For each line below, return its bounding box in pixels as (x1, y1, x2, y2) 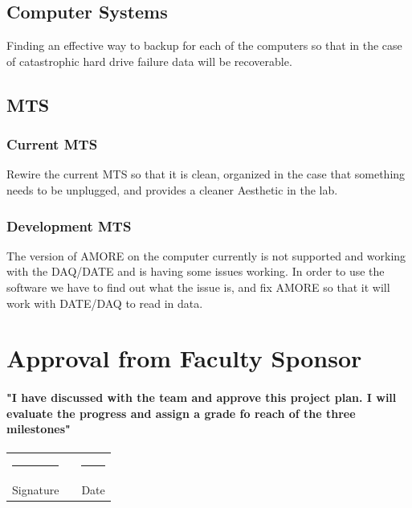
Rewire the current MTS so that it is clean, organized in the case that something (6, 166, 406, 182)
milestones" (6, 420, 71, 437)
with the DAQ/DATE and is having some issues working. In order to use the (6, 263, 385, 280)
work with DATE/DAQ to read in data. (6, 294, 203, 311)
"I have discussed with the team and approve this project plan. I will (6, 389, 397, 406)
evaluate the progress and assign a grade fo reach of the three (6, 404, 356, 421)
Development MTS (6, 215, 132, 236)
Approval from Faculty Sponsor (6, 342, 362, 375)
